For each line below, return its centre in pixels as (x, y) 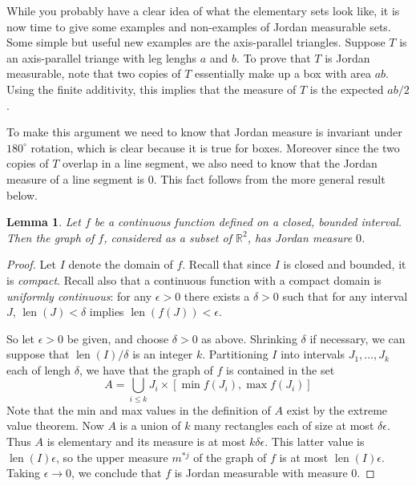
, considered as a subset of (168, 237)
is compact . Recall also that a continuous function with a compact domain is (194, 279)
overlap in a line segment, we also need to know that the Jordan (220, 163)
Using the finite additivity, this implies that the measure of (151, 89)
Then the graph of (50, 237)
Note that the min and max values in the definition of (139, 409)
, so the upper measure (112, 457)
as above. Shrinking (249, 338)
